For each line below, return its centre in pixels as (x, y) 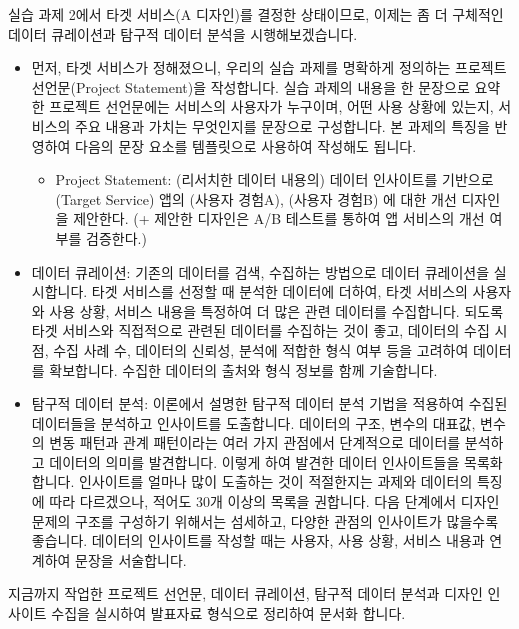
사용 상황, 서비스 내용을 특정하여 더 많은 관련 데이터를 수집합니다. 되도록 (276, 310)
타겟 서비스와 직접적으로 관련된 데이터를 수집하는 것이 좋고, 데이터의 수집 (260, 330)
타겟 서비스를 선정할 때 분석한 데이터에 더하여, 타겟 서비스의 (279, 291)
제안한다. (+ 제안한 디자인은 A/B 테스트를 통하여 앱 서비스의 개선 (279, 218)
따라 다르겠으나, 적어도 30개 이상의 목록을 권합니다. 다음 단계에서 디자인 (274, 501)
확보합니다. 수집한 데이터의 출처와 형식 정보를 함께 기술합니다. (243, 369)
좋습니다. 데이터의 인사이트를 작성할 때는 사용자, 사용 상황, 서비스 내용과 (258, 540)
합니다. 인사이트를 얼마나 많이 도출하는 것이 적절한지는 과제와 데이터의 (252, 481)
